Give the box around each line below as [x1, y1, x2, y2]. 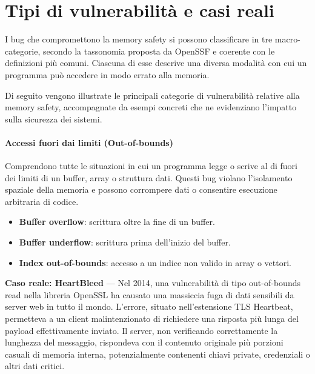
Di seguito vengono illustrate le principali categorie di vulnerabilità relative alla [5, 88, 300, 101]
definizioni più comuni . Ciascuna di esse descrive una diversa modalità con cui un [5, 56, 307, 69]
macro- [274, 33, 300, 45]
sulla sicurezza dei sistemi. [5, 112, 102, 125]
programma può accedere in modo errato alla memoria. [5, 68, 210, 81]
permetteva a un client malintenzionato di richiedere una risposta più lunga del [5, 312, 299, 325]
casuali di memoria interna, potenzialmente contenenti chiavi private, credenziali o [5, 347, 310, 360]
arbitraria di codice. [5, 195, 79, 207]
